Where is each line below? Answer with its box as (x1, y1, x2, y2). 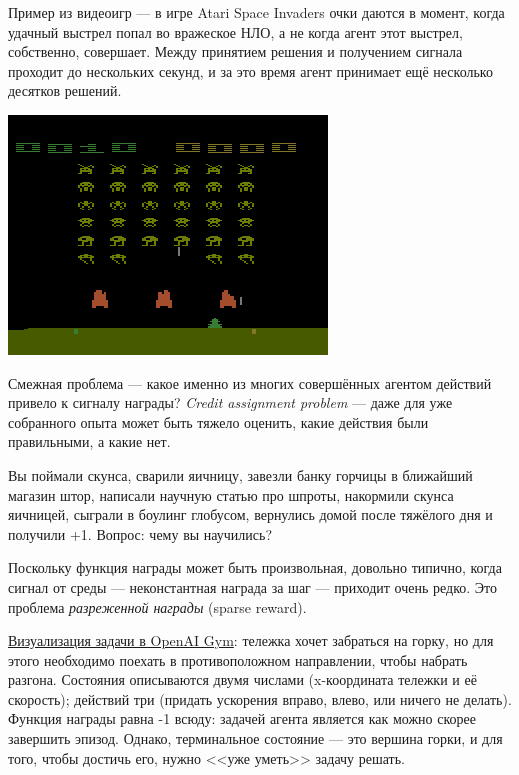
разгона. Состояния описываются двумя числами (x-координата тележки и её (8, 669, 477, 690)
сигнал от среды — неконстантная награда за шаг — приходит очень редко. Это (8, 576, 498, 597)
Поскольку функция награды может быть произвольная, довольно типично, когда (8, 557, 502, 578)
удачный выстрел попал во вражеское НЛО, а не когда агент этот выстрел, (8, 21, 463, 42)
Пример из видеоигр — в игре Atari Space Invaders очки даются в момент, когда (8, 2, 505, 22)
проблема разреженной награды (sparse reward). (8, 596, 307, 617)
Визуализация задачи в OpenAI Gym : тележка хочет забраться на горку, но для (8, 630, 494, 651)
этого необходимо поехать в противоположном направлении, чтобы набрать (8, 649, 468, 670)
